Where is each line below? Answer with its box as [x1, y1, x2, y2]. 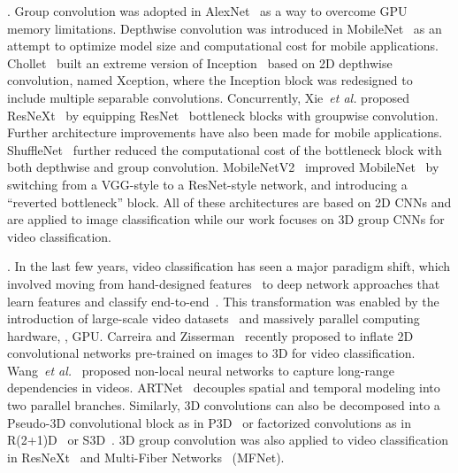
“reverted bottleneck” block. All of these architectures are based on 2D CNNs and [7, 192, 452, 211]
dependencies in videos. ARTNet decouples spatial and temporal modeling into [7, 378, 440, 397]
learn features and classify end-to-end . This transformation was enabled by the [7, 291, 439, 310]
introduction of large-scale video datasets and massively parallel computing [7, 309, 420, 328]
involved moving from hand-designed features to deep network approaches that [7, 274, 440, 292]
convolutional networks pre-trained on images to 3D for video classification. [7, 344, 416, 362]
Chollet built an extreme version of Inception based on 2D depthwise [7, 53, 393, 72]
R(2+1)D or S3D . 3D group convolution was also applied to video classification [7, 430, 448, 449]
